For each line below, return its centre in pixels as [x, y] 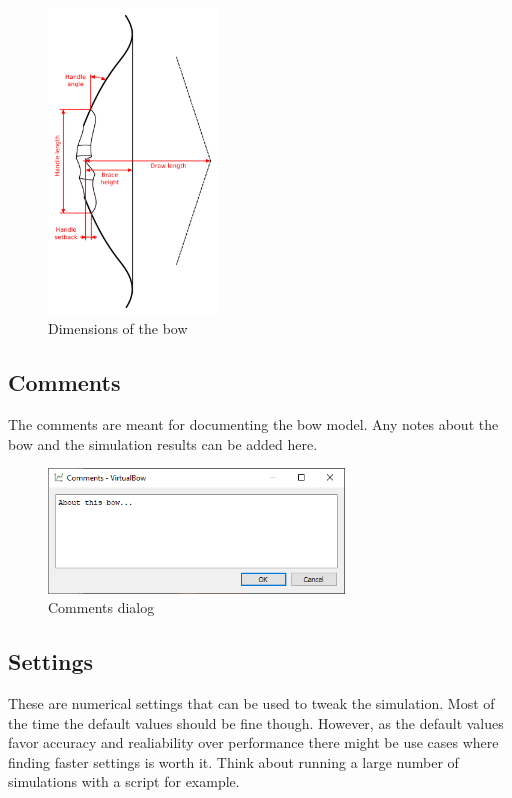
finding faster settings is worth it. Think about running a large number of [233, 761]
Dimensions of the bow [118, 328]
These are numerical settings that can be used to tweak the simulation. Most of [251, 703]
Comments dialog [101, 607]
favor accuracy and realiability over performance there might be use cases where [253, 742]
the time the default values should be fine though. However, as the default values [256, 722]
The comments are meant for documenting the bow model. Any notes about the [253, 424]
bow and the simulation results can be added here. [163, 443]
